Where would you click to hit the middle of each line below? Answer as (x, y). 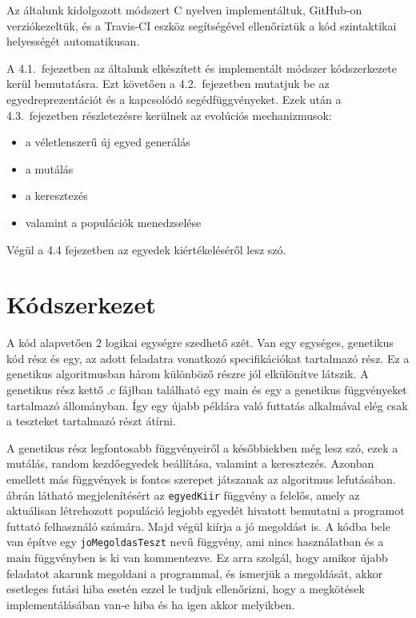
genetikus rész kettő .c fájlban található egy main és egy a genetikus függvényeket (207, 390)
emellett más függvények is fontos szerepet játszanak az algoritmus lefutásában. (201, 479)
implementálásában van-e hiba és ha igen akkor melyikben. (151, 604)
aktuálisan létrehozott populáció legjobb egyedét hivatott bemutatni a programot (206, 510)
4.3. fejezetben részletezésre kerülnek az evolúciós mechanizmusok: (169, 115)
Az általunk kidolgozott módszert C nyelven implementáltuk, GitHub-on (184, 10)
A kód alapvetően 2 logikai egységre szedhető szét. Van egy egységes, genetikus (200, 343)
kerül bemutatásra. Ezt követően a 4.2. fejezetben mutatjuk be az (168, 84)
